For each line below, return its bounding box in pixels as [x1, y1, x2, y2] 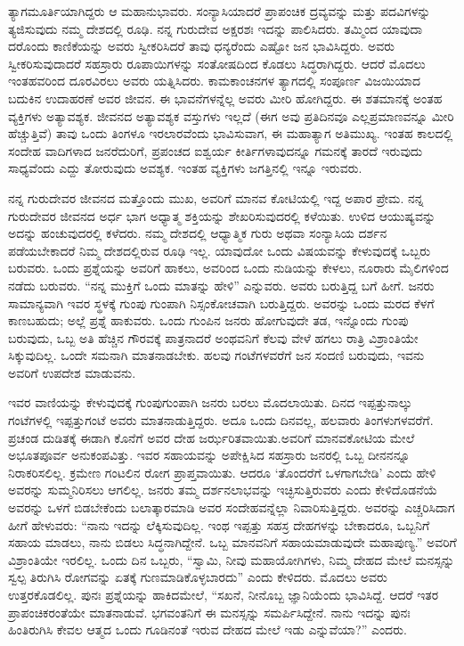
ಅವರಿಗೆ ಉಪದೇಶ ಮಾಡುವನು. [8, 363, 136, 381]
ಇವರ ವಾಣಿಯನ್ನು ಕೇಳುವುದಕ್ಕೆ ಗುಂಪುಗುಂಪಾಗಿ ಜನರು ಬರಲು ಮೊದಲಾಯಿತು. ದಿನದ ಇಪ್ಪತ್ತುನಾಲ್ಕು [8, 393, 412, 412]
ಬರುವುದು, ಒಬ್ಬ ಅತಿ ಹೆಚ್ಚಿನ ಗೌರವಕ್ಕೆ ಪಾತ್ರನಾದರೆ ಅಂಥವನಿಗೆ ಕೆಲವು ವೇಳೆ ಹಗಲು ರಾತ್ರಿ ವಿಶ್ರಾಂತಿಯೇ [8, 328, 419, 347]
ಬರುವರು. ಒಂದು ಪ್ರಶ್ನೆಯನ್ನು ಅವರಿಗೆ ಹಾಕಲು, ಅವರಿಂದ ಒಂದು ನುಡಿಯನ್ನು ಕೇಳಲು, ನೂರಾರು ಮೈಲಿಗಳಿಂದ [8, 258, 449, 277]
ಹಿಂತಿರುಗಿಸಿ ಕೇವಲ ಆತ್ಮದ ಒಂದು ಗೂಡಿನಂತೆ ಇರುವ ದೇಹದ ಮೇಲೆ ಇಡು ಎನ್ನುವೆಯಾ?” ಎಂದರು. [8, 620, 407, 639]
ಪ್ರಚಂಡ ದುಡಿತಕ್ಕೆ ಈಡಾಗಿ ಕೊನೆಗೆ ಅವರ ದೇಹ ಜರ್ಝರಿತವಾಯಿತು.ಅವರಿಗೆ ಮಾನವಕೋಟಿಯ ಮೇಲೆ [8, 428, 415, 446]
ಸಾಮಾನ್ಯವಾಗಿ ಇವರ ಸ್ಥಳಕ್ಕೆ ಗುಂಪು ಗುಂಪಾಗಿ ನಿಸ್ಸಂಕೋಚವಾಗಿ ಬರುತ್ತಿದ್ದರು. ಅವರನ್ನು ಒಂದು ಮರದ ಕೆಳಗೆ [8, 293, 435, 312]
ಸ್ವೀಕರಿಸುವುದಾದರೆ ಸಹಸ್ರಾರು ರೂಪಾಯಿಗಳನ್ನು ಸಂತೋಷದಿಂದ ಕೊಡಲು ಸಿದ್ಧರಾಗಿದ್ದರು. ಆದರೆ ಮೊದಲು [8, 53, 426, 72]
